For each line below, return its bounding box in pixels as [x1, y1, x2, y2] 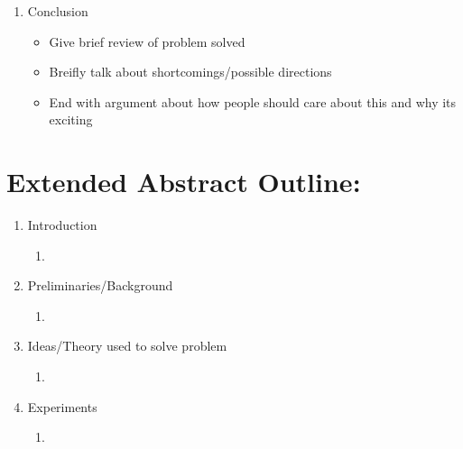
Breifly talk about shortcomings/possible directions [49, 62, 332, 81]
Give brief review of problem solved [49, 32, 245, 50]
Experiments [27, 397, 97, 416]
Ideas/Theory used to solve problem [27, 336, 227, 355]
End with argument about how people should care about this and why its [49, 92, 457, 111]
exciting [49, 110, 93, 129]
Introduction [27, 215, 97, 234]
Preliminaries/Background [27, 276, 173, 295]
